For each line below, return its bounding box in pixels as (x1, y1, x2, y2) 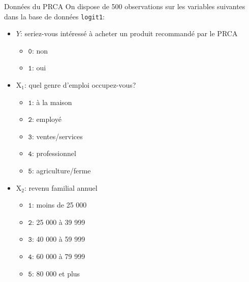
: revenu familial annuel (24, 182, 98, 193)
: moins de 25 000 (32, 199, 87, 210)
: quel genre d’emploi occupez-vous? (24, 80, 136, 90)
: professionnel (32, 148, 76, 159)
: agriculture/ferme (32, 165, 91, 175)
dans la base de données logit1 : (4, 11, 105, 21)
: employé (32, 114, 61, 124)
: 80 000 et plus (32, 268, 80, 278)
